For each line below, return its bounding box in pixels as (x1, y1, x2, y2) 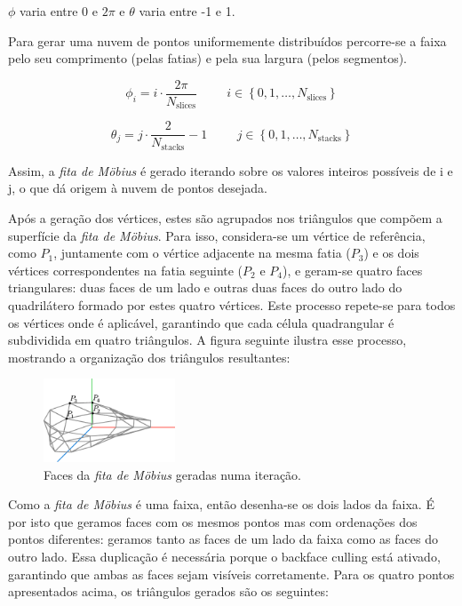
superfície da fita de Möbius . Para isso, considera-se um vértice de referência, (8, 226, 426, 244)
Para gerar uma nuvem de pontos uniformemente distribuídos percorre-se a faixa (8, 31, 447, 50)
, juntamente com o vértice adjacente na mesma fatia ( (53, 243, 351, 262)
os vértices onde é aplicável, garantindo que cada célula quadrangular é (8, 313, 394, 331)
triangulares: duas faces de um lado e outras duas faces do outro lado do (8, 278, 402, 297)
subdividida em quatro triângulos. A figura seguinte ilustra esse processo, (8, 331, 407, 349)
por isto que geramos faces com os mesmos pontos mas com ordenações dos (8, 512, 418, 530)
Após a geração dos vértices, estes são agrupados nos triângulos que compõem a (8, 209, 442, 227)
